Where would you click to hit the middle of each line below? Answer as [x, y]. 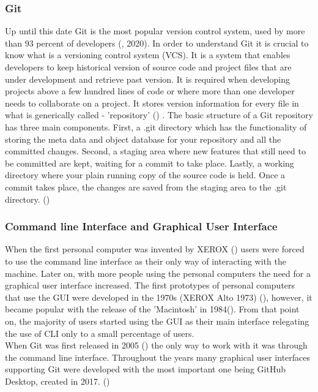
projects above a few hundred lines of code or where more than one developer [150, 91]
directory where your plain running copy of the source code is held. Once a [145, 175]
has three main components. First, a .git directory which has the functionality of [156, 126]
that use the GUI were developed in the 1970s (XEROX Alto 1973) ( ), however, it [159, 297]
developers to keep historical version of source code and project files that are [148, 67]
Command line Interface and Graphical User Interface [141, 226]
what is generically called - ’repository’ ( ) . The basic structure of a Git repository [159, 115]
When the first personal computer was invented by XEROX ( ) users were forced [155, 249]
